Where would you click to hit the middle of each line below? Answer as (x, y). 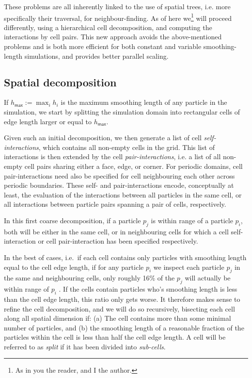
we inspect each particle (189, 267)
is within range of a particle (192, 220)
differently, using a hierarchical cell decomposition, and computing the (108, 27)
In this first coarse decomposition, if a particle (72, 220)
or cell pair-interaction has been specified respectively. (118, 241)
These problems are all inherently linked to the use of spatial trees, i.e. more (117, 6)
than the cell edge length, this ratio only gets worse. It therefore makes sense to (122, 299)
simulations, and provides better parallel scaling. (96, 56)
